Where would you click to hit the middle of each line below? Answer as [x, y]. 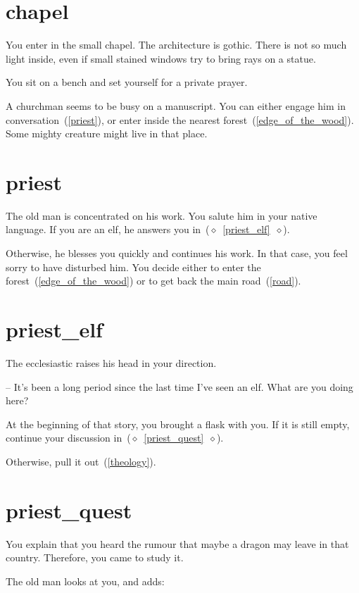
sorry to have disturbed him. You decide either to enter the [133, 267]
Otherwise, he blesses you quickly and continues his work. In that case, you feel [177, 253]
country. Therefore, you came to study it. [95, 557]
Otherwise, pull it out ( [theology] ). [81, 461]
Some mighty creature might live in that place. [107, 133]
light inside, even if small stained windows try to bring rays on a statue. [161, 58]
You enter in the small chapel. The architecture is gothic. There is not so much [176, 45]
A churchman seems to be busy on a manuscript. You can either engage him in [176, 105]
